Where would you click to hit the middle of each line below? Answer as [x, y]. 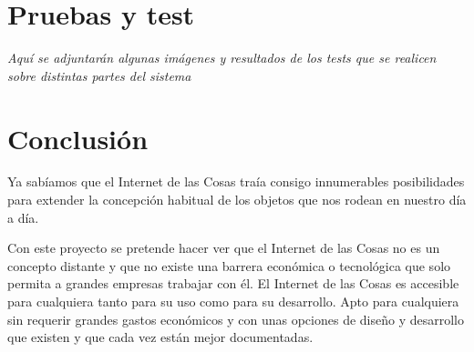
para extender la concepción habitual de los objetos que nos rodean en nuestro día [237, 200]
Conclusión [78, 138]
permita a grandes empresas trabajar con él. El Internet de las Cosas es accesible [233, 283]
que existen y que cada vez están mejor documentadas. [160, 337]
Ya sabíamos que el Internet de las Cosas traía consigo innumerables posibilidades [236, 181]
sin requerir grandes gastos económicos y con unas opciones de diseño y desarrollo [236, 319]
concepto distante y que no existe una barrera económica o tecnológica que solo [229, 265]
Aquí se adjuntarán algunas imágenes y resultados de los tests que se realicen [222, 58]
